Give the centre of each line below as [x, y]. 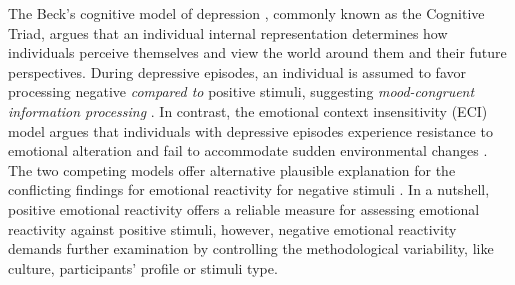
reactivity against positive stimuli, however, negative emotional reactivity [232, 228]
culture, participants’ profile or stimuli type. [143, 267]
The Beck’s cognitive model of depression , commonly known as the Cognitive [246, 13]
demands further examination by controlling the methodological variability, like [251, 248]
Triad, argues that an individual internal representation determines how [228, 32]
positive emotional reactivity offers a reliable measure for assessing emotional [244, 208]
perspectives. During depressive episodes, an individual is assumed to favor [237, 71]
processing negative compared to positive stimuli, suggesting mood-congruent [241, 91]
